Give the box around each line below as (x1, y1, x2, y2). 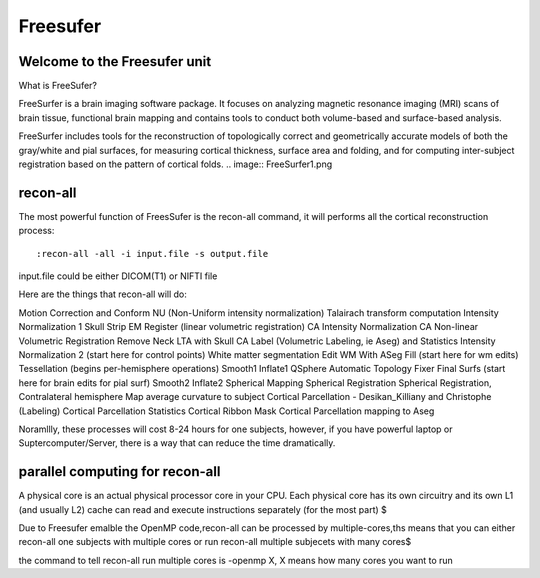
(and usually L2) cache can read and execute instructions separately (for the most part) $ (18, 503, 387, 515)
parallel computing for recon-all (18, 463, 221, 480)
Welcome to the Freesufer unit (18, 53, 212, 70)
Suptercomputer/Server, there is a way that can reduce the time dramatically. (18, 437, 336, 449)
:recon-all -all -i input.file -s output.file (36, 248, 269, 259)
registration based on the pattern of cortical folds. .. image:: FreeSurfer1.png (18, 158, 333, 170)
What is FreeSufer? (18, 80, 98, 92)
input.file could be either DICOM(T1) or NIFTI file (18, 270, 218, 282)
